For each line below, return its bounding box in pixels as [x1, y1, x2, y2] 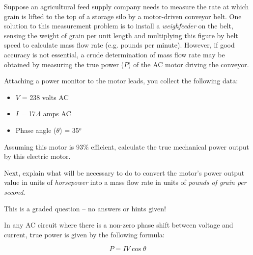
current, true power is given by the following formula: [4, 229, 165, 239]
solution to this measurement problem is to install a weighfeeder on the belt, [4, 21, 233, 31]
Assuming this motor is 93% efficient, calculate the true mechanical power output [4, 141, 249, 152]
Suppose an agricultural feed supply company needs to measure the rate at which [4, 1, 249, 11]
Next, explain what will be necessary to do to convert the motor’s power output [4, 167, 245, 178]
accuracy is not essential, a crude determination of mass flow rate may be [4, 49, 225, 59]
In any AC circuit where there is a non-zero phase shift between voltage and [4, 220, 233, 230]
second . [4, 186, 26, 197]
